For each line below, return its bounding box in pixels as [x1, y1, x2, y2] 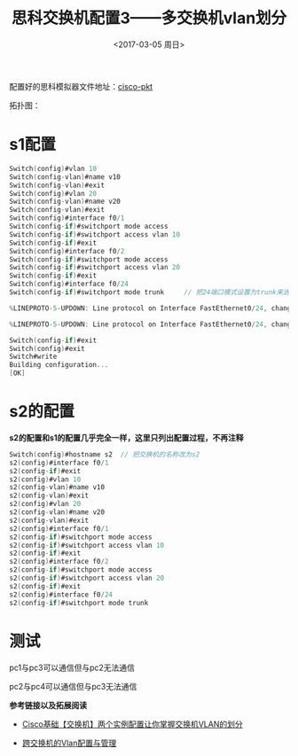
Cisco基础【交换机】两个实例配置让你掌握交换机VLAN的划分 [21, 719, 243, 729]
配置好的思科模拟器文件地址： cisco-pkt [9, 81, 153, 91]
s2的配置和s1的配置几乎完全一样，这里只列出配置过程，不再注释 [9, 432, 244, 443]
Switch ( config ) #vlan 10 [9, 164, 98, 173]
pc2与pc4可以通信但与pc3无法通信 [9, 681, 137, 691]
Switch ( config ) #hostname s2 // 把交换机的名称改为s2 [9, 449, 200, 459]
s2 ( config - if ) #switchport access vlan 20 [9, 573, 165, 583]
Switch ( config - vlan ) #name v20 [9, 197, 122, 207]
